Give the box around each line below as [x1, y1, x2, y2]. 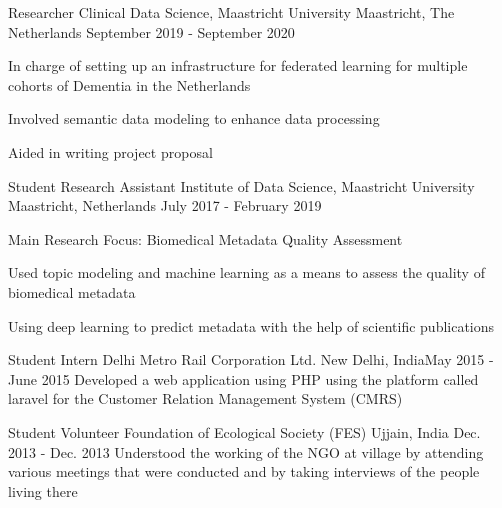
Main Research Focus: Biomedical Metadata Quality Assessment [8, 228, 403, 249]
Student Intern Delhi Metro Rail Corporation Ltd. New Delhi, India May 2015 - [8, 349, 494, 370]
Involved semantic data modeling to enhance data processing [8, 108, 380, 129]
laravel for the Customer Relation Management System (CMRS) [8, 388, 403, 409]
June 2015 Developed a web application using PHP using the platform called [8, 368, 479, 389]
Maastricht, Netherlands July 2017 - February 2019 [8, 195, 322, 216]
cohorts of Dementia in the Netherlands [8, 74, 251, 95]
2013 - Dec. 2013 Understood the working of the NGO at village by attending [8, 441, 484, 462]
